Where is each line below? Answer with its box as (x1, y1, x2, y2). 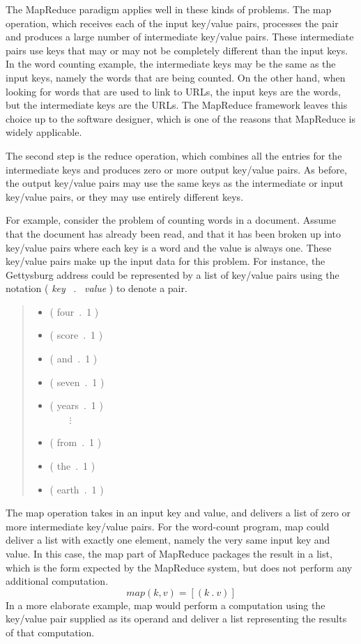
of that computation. (6, 624, 95, 639)
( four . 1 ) (49, 304, 99, 319)
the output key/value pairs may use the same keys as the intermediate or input (6, 176, 344, 190)
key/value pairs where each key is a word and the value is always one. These (6, 240, 332, 254)
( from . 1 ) (49, 435, 102, 450)
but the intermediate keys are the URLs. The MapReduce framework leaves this (6, 98, 348, 112)
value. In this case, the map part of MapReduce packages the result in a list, (6, 546, 332, 560)
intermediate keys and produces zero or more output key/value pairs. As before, (6, 162, 347, 176)
